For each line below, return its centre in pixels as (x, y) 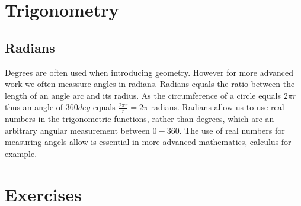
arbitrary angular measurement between (77, 130)
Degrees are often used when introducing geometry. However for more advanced (149, 72)
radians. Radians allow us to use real (217, 107)
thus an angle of (34, 107)
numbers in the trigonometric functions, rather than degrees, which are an (140, 119)
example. (21, 153)
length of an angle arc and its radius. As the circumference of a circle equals (143, 95)
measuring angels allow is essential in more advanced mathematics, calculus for (148, 142)
